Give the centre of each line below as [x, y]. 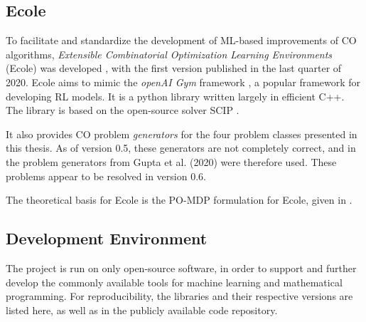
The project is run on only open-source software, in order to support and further [181, 268]
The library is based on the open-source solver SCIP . [123, 110]
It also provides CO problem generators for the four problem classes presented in [182, 134]
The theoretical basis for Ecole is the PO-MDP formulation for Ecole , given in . [179, 200]
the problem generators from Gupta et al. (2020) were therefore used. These [171, 161]
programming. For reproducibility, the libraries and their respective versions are [179, 296]
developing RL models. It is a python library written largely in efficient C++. [175, 96]
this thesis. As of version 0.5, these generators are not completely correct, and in [181, 148]
